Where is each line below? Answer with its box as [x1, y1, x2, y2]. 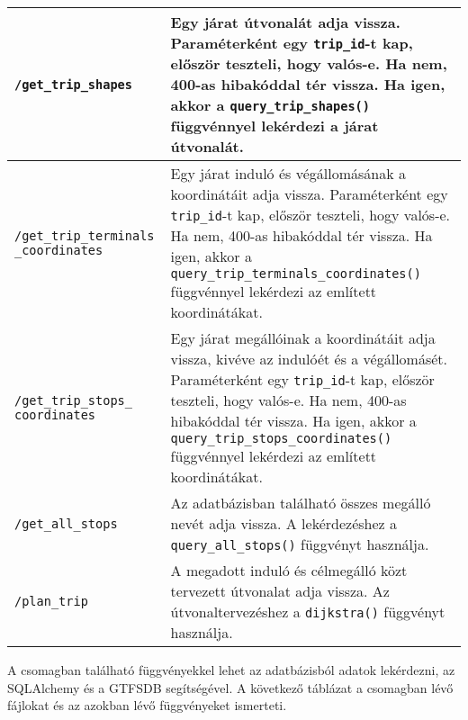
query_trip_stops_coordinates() [170, 431, 392, 445]
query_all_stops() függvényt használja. [170, 534, 429, 554]
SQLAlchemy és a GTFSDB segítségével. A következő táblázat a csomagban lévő [7, 678, 454, 697]
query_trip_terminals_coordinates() [170, 266, 421, 281]
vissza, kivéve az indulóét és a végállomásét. [170, 348, 448, 369]
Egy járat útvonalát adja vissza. [170, 12, 400, 32]
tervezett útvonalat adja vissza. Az [170, 580, 390, 601]
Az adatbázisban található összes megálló [170, 492, 431, 513]
